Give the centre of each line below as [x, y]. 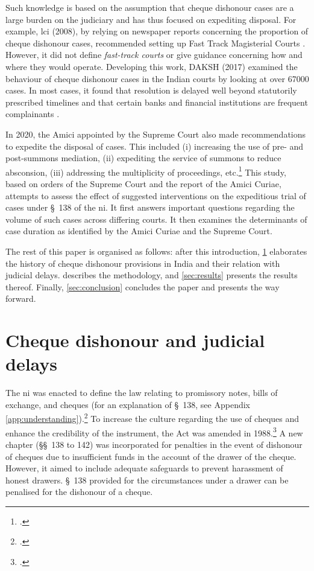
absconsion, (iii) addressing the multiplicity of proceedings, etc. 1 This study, [146, 171]
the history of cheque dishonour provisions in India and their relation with [143, 263]
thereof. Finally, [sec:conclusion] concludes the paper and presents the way [143, 286]
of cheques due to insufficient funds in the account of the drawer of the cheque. [151, 456]
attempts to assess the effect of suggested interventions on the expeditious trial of [156, 195]
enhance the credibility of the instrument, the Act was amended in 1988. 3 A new [154, 432]
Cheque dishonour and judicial [135, 340]
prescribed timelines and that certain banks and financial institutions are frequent [157, 102]
